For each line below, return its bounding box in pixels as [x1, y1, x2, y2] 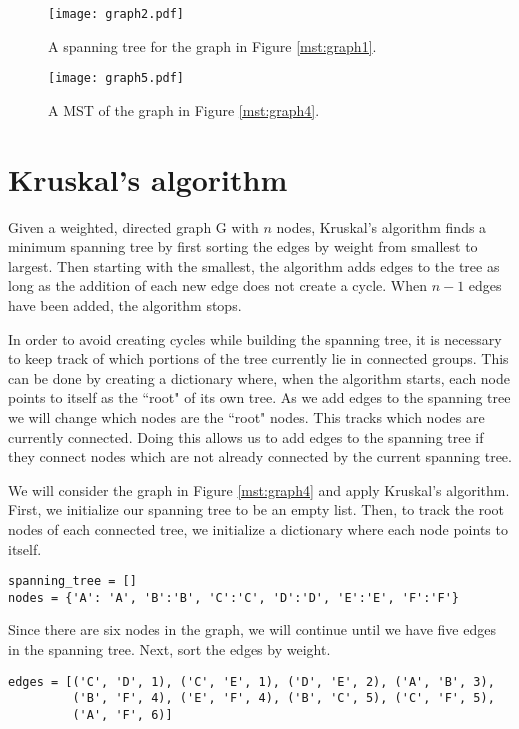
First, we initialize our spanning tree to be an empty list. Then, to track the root [8, 499, 505, 520]
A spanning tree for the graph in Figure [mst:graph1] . [48, 35, 377, 56]
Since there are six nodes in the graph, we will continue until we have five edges [8, 619, 496, 640]
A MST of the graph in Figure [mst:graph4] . [48, 99, 320, 120]
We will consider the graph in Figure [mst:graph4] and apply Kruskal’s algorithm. [8, 479, 510, 500]
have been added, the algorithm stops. [8, 295, 242, 315]
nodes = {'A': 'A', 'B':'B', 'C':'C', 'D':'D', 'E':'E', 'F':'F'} [8, 590, 460, 605]
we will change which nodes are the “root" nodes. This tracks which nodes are [8, 406, 485, 427]
